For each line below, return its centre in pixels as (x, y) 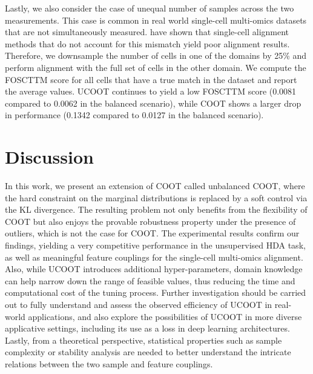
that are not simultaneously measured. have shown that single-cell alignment (147, 32)
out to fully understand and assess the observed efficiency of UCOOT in (139, 304)
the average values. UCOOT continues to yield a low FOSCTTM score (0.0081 (151, 91)
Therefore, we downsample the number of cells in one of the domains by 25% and (156, 55)
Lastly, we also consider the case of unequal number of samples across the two (150, 8)
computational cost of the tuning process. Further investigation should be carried (156, 292)
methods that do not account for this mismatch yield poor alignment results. (147, 43)
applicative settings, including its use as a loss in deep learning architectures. (147, 328)
